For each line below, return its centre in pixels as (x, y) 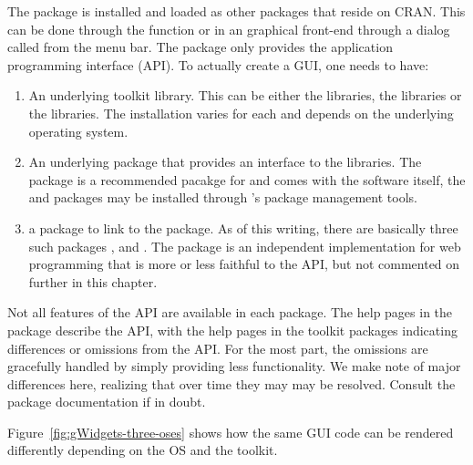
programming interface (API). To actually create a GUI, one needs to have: (218, 64)
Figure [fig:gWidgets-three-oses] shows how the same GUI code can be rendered (231, 432)
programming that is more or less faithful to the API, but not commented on (244, 264)
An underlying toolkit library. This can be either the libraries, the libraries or (245, 95)
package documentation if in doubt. (107, 402)
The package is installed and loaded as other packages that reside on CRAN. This (236, 11)
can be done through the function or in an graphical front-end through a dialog (229, 29)
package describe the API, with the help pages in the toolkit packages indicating (232, 330)
